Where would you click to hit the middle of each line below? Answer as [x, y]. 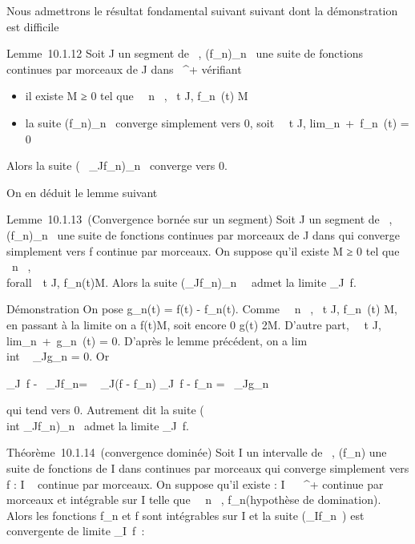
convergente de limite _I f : [76, 531]
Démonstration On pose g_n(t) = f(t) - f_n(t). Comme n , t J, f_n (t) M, [202, 309]
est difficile [33, 26]
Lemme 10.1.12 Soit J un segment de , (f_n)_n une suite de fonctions [185, 53]
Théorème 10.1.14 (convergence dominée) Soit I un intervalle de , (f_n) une [197, 452]
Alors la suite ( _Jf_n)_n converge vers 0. [117, 165]
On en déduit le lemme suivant [82, 192]
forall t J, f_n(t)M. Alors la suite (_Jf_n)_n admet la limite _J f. [181, 282]
